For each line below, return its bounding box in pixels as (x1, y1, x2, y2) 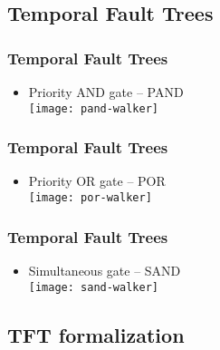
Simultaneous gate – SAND (28, 260, 181, 279)
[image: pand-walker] (28, 102, 158, 115)
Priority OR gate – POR (28, 171, 166, 190)
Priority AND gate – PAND (28, 83, 184, 101)
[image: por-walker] (28, 191, 152, 205)
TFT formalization (7, 320, 185, 348)
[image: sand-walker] (28, 280, 158, 294)
